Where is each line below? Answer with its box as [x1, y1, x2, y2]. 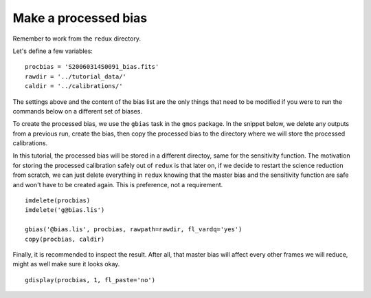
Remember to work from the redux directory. [12, 34, 141, 43]
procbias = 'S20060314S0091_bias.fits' [25, 63, 159, 71]
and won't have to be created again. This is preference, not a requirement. [12, 180, 223, 189]
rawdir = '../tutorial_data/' [25, 72, 127, 81]
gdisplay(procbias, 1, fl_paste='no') [25, 276, 156, 284]
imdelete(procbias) [25, 197, 91, 204]
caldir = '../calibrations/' [25, 83, 123, 90]
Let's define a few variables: [12, 47, 93, 55]
